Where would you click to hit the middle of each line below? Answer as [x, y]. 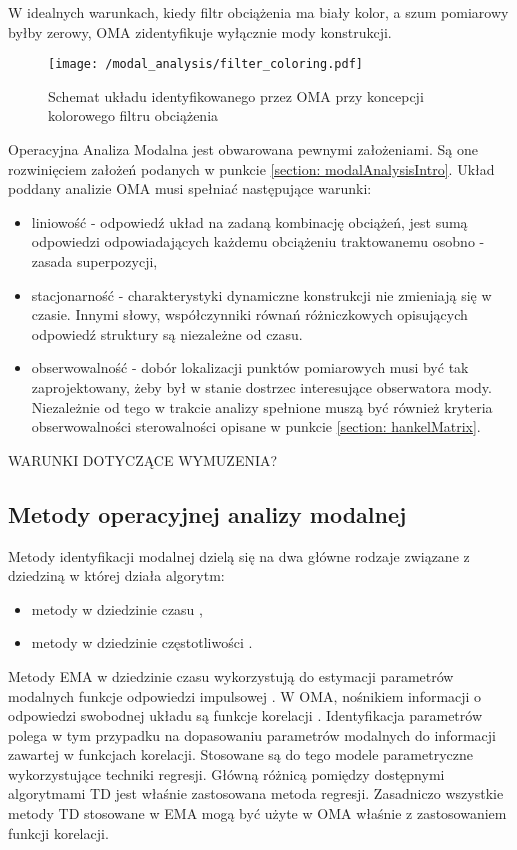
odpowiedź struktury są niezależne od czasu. [167, 333]
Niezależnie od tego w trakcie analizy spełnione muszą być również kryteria [262, 406]
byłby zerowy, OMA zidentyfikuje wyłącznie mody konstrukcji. [200, 31]
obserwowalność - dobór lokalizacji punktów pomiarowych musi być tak [250, 367]
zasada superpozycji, [94, 261]
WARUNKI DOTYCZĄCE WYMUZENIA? [143, 459]
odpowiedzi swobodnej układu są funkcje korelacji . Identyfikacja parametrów [245, 715]
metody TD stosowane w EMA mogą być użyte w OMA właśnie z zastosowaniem [257, 813]
